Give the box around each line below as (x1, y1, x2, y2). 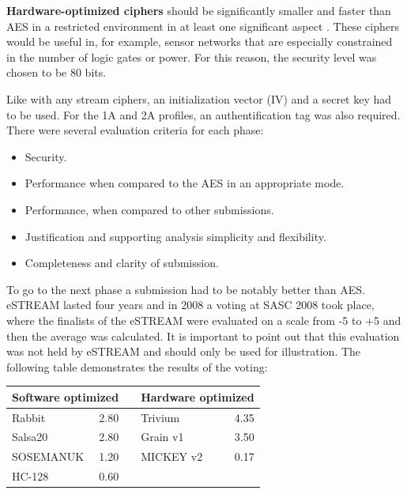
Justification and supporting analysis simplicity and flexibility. (24, 228, 326, 244)
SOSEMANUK (12, 448, 85, 465)
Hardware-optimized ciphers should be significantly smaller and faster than (6, 2, 391, 18)
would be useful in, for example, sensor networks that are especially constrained (6, 33, 393, 50)
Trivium (141, 409, 180, 425)
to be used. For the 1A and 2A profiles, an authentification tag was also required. (6, 106, 401, 123)
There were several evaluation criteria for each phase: (6, 122, 264, 138)
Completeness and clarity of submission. (24, 255, 219, 271)
